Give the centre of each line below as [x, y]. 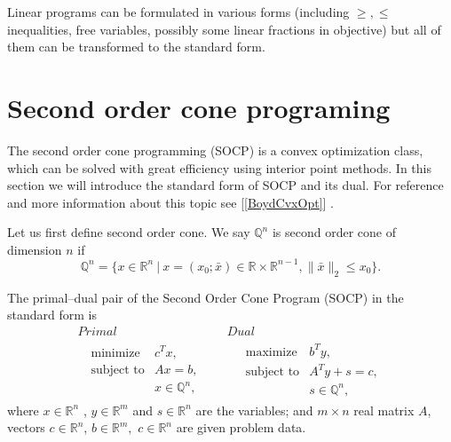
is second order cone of [334, 232]
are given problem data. [241, 427]
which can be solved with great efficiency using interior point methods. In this [219, 167]
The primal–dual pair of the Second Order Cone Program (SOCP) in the [206, 297]
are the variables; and [254, 410]
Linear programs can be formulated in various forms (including [178, 12]
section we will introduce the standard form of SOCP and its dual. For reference [225, 185]
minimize [115, 353]
